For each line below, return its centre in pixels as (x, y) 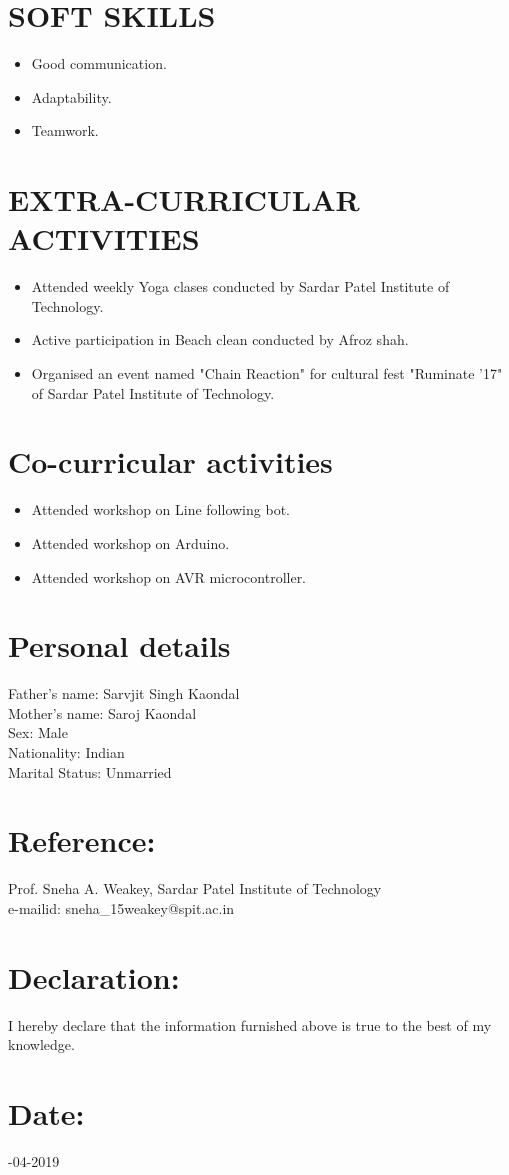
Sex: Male (38, 732)
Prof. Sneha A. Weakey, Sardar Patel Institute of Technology (195, 888)
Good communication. (99, 63)
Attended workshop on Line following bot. (160, 509)
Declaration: (94, 976)
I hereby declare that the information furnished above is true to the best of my (250, 1024)
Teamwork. (65, 130)
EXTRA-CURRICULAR (184, 199)
